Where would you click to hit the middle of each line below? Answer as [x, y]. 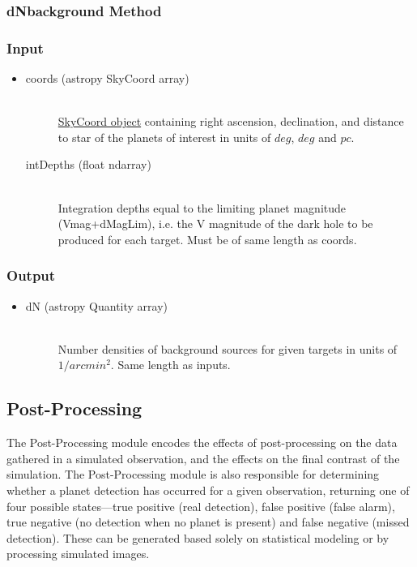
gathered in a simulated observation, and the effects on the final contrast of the [203, 458]
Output [31, 275]
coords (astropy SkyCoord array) [107, 78]
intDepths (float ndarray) [88, 164]
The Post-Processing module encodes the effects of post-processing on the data [202, 442]
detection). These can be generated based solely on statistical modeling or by [198, 537]
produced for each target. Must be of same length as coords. [207, 239]
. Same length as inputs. [170, 365]
